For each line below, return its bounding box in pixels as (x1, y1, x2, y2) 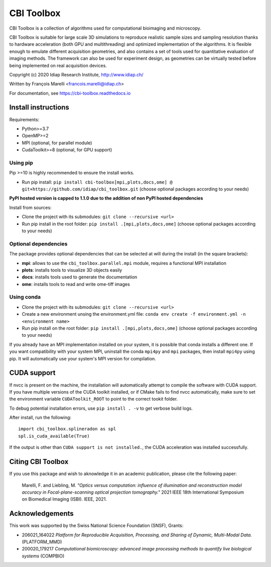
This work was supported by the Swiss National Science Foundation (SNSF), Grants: (9, 523, 184, 529)
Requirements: (9, 116, 40, 123)
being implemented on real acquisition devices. (9, 62, 107, 68)
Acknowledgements (9, 509, 74, 518)
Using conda (9, 294, 41, 301)
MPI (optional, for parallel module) (22, 140, 92, 146)
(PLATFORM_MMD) (22, 539, 62, 545)
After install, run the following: (9, 415, 72, 421)
